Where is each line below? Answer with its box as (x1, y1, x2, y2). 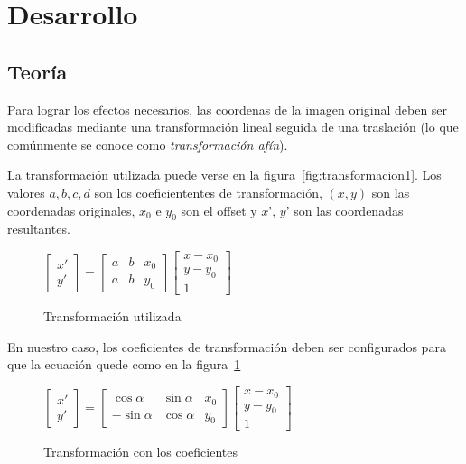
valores (7, 182, 45, 201)
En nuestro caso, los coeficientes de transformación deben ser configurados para (7, 337, 446, 356)
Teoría (7, 57, 68, 85)
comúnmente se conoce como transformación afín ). (7, 135, 288, 153)
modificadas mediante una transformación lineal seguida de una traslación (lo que (7, 117, 459, 136)
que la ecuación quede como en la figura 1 (7, 355, 241, 374)
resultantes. (7, 219, 70, 238)
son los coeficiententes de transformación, (94, 182, 322, 201)
